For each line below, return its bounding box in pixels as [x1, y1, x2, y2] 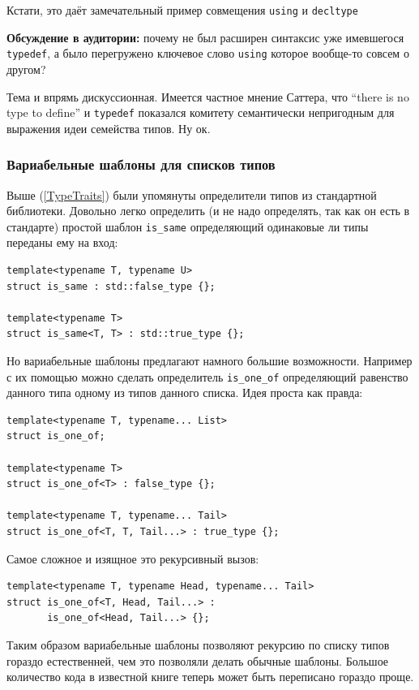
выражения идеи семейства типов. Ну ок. [6, 119, 211, 136]
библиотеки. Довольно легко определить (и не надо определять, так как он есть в [6, 202, 410, 219]
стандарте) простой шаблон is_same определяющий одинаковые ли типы [6, 218, 369, 235]
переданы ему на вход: [6, 234, 118, 251]
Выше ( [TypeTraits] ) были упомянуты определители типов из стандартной [6, 186, 377, 203]
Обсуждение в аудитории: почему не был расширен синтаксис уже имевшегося [6, 28, 404, 45]
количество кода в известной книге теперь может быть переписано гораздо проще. [6, 668, 414, 685]
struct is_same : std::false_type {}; [6, 280, 216, 292]
